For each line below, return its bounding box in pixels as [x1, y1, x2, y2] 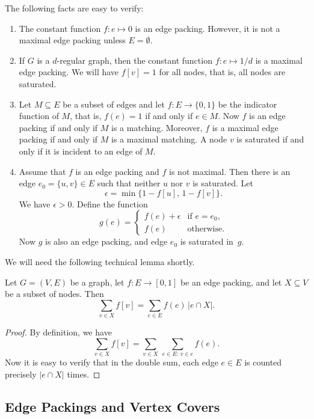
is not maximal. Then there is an [169, 165, 291, 177]
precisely [5, 367, 37, 380]
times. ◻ [67, 367, 100, 380]
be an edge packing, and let [180, 275, 282, 288]
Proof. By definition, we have [5, 326, 112, 338]
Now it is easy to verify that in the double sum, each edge [5, 355, 218, 368]
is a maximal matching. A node [111, 133, 227, 145]
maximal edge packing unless [19, 34, 126, 46]
